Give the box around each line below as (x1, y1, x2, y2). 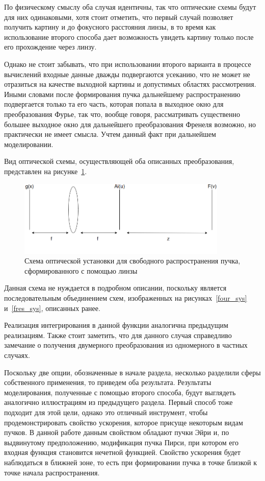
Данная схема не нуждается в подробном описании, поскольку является (4, 282, 227, 293)
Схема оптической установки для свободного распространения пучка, (24, 255, 241, 266)
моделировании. (4, 138, 54, 149)
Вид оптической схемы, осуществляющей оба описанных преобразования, (4, 156, 234, 166)
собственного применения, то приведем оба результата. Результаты (4, 377, 211, 388)
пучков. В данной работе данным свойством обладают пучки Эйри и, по (4, 427, 229, 438)
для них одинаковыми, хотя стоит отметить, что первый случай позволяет (4, 11, 233, 22)
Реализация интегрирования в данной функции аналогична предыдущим (4, 320, 228, 330)
